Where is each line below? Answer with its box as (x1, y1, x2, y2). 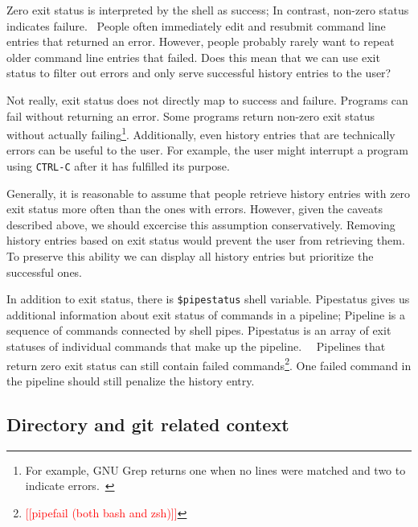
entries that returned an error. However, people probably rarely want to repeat (6, 33, 395, 50)
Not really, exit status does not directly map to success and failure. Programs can (6, 91, 408, 108)
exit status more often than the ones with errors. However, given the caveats (6, 200, 383, 217)
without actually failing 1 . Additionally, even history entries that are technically (6, 124, 395, 142)
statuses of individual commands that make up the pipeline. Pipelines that (6, 338, 386, 355)
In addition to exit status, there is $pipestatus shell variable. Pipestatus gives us (6, 290, 410, 307)
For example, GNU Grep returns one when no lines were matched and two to (25, 461, 406, 478)
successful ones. (6, 263, 83, 280)
